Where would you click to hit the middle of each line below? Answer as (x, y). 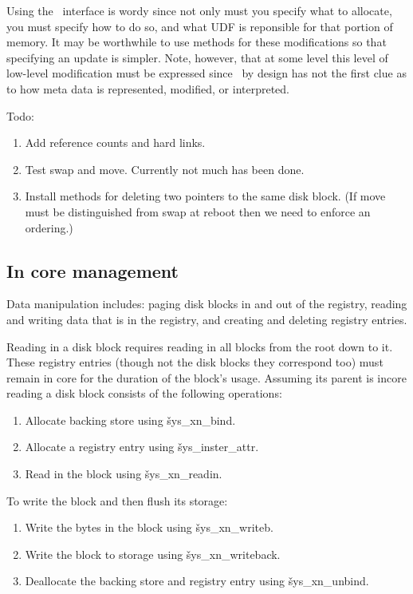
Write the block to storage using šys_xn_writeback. (153, 554)
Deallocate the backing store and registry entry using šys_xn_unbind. (197, 581)
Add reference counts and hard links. (115, 143)
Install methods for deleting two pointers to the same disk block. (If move (205, 196)
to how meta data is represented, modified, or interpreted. (148, 88)
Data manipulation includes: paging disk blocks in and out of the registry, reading (207, 304)
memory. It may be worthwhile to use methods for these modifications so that (197, 42)
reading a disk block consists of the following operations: (144, 393)
